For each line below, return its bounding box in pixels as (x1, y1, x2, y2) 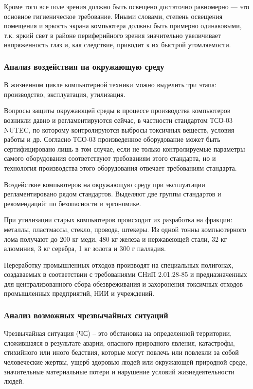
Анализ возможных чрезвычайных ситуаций (4, 309, 168, 321)
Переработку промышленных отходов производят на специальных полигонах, (4, 259, 234, 270)
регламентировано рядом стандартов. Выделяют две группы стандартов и (4, 189, 221, 199)
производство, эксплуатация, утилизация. (4, 89, 126, 99)
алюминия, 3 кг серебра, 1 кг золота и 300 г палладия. (4, 243, 166, 253)
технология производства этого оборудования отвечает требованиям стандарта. (4, 162, 237, 173)
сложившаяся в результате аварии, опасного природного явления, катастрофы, (4, 337, 235, 348)
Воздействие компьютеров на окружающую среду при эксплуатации (4, 179, 205, 189)
